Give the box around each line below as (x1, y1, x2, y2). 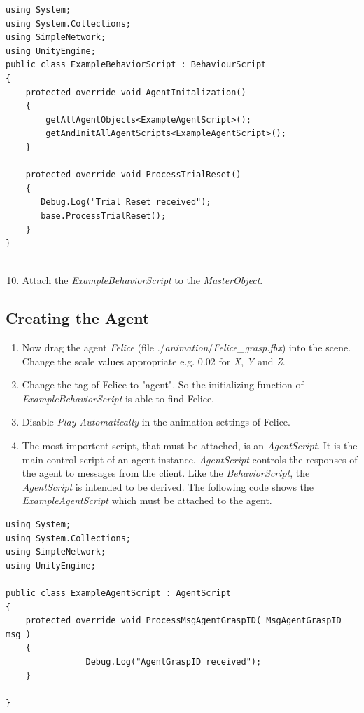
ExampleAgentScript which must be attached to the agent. (22, 493, 272, 508)
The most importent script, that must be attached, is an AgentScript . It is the (22, 438, 358, 453)
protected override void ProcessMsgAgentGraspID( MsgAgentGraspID (25, 616, 342, 626)
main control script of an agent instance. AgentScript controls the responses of (22, 451, 358, 466)
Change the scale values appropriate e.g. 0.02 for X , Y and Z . (22, 353, 286, 368)
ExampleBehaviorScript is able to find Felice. (22, 391, 215, 405)
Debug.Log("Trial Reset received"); (41, 197, 211, 208)
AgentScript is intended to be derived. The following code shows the (22, 479, 314, 494)
